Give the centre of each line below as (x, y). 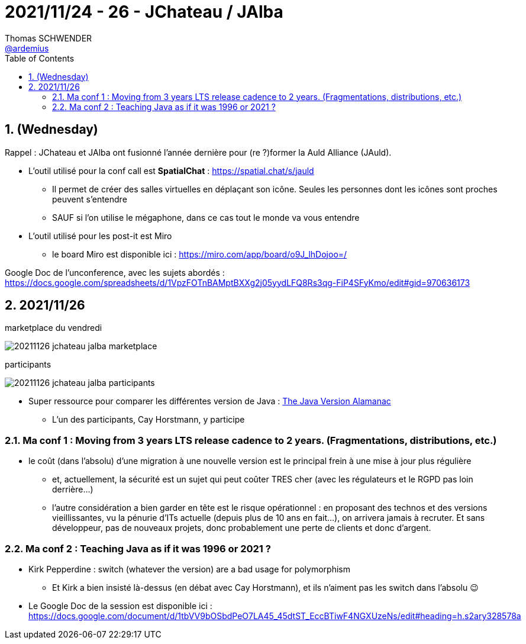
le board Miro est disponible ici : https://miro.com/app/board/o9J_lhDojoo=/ (200, 254)
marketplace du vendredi (54, 328)
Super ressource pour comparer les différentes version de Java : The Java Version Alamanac (210, 401)
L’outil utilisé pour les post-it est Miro (100, 236)
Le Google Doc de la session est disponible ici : (120, 606)
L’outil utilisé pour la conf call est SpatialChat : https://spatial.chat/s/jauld (171, 170)
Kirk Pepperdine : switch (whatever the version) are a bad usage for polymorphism (189, 569)
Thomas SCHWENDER (49, 38)
